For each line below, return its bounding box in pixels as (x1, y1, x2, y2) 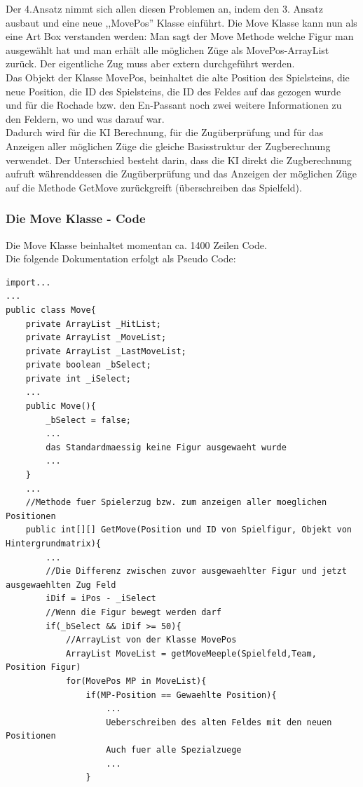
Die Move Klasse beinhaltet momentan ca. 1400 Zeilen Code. (6, 237, 267, 252)
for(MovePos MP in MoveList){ (65, 675, 207, 686)
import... (6, 277, 51, 288)
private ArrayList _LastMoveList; (25, 346, 186, 356)
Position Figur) (6, 662, 81, 673)
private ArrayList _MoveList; (25, 332, 167, 343)
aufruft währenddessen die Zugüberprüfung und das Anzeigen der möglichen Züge (6, 166, 357, 181)
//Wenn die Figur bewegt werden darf (46, 607, 221, 617)
